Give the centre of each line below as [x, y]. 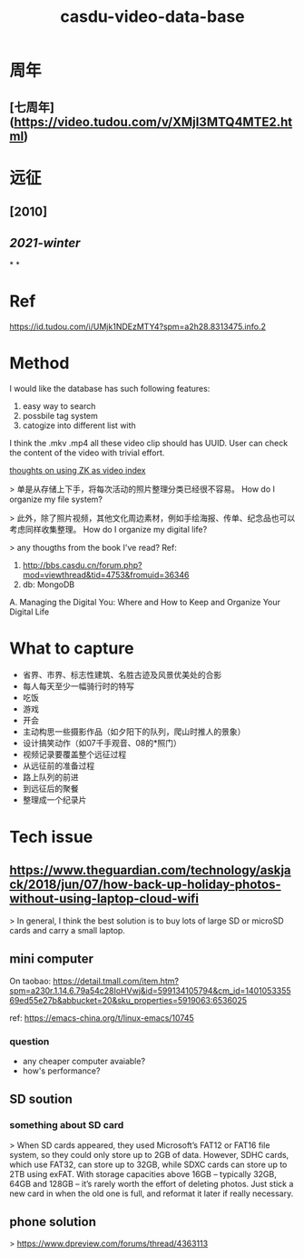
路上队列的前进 [50, 777]
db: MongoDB [49, 584]
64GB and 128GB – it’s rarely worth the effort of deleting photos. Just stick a [152, 1183]
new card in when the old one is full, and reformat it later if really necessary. [152, 1193]
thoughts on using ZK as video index [78, 470]
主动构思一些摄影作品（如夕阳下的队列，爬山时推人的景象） [134, 731]
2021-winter [45, 243]
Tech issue [51, 837]
